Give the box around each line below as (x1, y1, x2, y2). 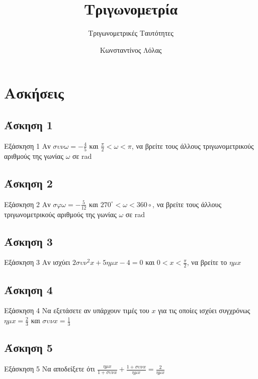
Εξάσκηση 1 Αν (4, 140, 51, 151)
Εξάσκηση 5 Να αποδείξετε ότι (4, 363, 95, 374)
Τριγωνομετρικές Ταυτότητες (88, 28, 174, 38)
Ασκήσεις (4, 82, 64, 103)
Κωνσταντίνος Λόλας (100, 44, 162, 55)
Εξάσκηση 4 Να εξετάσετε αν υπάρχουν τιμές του (4, 305, 149, 316)
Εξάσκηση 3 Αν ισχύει (4, 257, 70, 267)
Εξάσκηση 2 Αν (4, 199, 51, 209)
